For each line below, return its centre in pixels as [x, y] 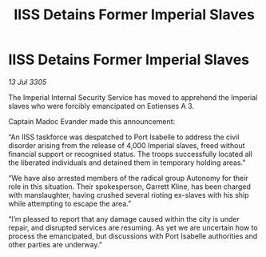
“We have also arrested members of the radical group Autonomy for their [129, 178]
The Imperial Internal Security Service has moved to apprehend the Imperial [133, 97]
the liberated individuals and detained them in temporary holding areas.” [127, 163]
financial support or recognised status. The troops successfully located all [131, 154]
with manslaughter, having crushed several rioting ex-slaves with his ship [129, 195]
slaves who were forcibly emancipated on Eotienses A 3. [101, 106]
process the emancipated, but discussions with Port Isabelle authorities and [133, 236]
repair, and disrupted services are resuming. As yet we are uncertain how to [133, 227]
